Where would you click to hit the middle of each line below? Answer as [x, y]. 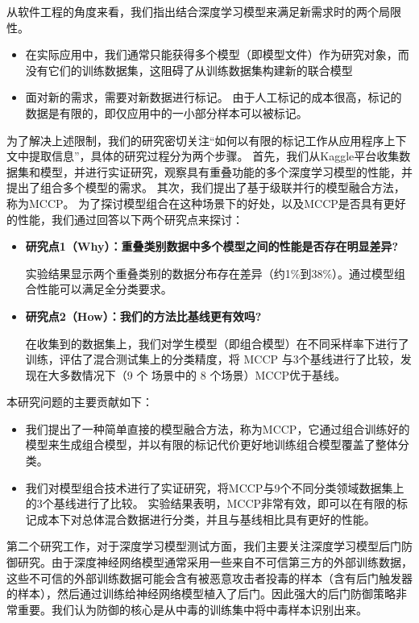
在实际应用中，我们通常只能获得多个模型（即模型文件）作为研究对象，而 [217, 54]
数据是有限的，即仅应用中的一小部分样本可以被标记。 [166, 112]
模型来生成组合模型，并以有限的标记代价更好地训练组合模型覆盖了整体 [212, 444]
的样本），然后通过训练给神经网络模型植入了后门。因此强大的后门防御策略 [201, 594]
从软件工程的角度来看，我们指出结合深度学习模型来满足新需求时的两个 [193, 11]
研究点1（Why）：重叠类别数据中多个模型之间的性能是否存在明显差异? [212, 246]
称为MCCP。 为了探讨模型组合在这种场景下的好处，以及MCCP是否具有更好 [206, 203]
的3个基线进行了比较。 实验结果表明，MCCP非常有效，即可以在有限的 [211, 503]
